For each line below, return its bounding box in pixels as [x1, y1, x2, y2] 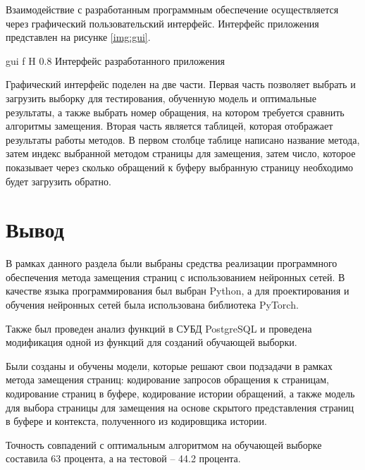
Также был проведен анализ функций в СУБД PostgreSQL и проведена [6, 321, 312, 335]
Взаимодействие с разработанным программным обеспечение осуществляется [6, 2, 339, 16]
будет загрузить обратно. [6, 173, 111, 188]
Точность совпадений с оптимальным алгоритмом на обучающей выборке [6, 437, 322, 452]
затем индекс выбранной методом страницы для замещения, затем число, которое [6, 146, 356, 161]
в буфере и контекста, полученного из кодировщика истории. [6, 414, 267, 428]
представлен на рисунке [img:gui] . [6, 30, 151, 44]
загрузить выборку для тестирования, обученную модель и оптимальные [6, 90, 316, 105]
